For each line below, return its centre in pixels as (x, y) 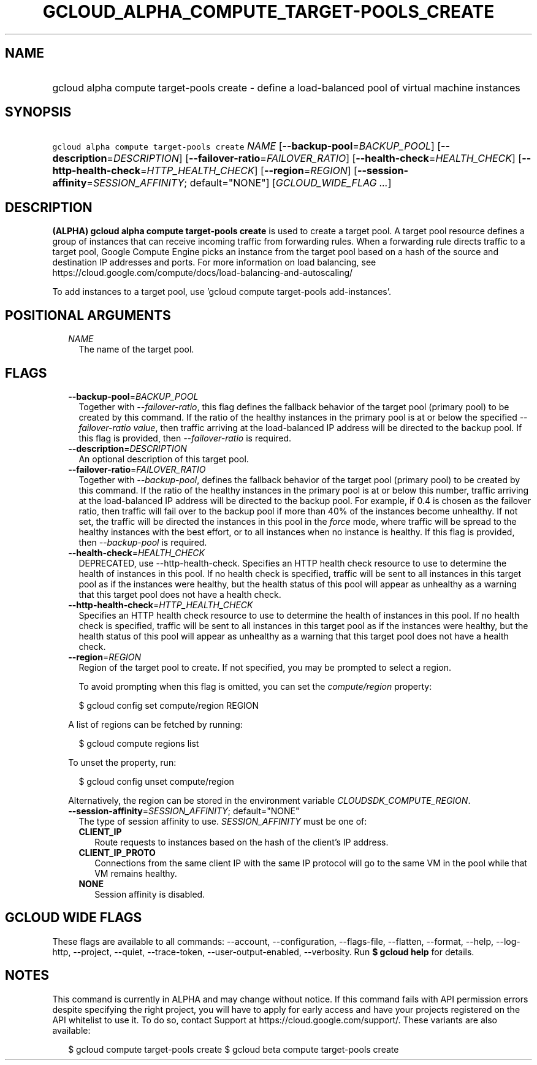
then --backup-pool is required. (143, 542)
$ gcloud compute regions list (139, 743)
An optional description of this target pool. (164, 459)
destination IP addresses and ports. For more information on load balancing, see (214, 262)
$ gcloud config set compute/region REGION (169, 705)
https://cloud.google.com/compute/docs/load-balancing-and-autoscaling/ (203, 273)
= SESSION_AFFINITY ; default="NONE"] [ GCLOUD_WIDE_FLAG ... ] (239, 183)
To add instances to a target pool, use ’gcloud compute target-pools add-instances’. (222, 292)
